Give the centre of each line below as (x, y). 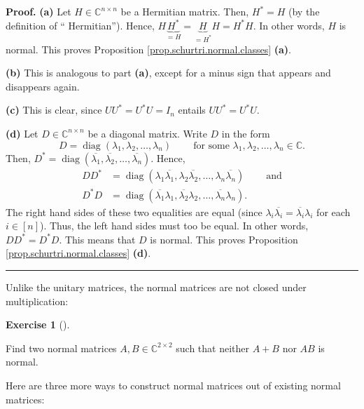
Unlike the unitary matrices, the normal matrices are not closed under (156, 287)
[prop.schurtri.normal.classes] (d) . (78, 253)
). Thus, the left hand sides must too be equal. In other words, (174, 226)
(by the (304, 11)
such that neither (213, 348)
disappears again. (43, 86)
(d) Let (22, 133)
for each (334, 212)
